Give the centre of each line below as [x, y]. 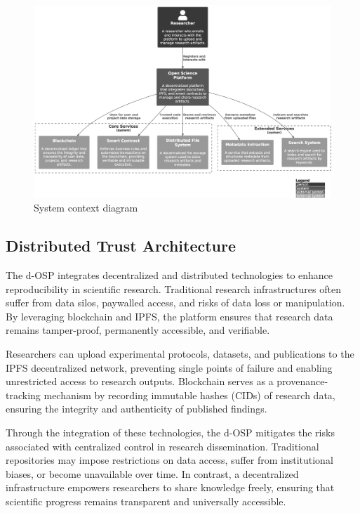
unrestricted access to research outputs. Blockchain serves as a [140, 381]
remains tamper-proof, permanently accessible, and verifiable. [138, 330]
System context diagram [86, 208]
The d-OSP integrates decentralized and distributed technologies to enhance [169, 275]
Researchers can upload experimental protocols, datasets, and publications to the [180, 354]
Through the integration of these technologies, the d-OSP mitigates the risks [170, 433]
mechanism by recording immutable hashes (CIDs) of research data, [189, 395]
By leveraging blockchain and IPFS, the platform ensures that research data [169, 316]
